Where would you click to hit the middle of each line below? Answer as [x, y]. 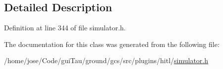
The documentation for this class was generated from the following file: [112, 44]
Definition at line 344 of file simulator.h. [65, 28]
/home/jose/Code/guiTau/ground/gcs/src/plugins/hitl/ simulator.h [106, 60]
